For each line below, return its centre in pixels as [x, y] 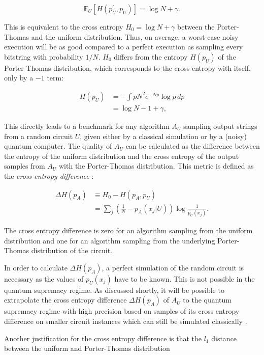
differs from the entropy [151, 56]
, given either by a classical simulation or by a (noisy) [163, 136]
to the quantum [207, 300]
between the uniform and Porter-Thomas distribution [87, 348]
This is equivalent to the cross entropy [64, 26]
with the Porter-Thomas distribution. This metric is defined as [156, 166]
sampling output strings [220, 126]
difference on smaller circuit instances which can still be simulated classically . [126, 321]
